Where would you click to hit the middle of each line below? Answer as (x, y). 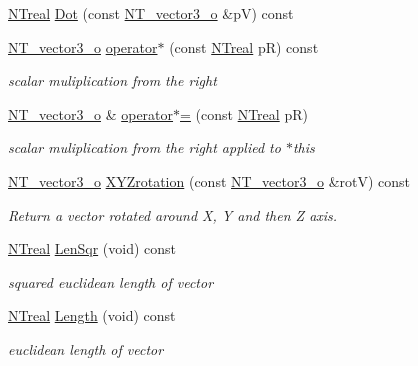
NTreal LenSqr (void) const (92, 248)
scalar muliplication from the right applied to (144, 147)
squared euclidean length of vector (111, 281)
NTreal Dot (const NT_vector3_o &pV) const (151, 13)
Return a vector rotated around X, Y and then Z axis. (173, 214)
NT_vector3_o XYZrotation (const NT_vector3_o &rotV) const (209, 180)
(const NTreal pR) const (244, 46)
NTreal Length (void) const (92, 315)
